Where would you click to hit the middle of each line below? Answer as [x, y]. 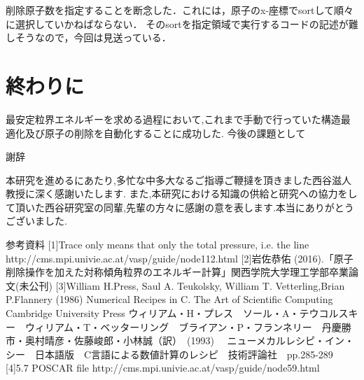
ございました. [36, 221]
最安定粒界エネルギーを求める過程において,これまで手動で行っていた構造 [173, 119]
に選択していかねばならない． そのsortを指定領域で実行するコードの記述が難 [182, 23]
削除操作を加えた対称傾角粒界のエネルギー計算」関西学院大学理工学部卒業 [177, 272]
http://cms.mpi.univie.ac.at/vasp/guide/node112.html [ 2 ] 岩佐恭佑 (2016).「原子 [180, 258]
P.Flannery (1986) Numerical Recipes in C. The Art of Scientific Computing [169, 299]
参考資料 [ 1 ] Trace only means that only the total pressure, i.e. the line [157, 245]
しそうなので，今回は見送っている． [89, 37]
